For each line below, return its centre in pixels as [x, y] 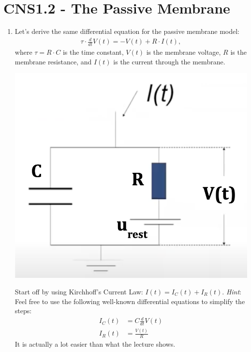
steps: [23, 311]
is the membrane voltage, [184, 52]
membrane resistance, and [53, 61]
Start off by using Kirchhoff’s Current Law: [79, 291]
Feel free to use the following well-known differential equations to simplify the [130, 301]
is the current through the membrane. [169, 61]
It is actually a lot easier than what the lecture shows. [95, 344]
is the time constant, [93, 52]
